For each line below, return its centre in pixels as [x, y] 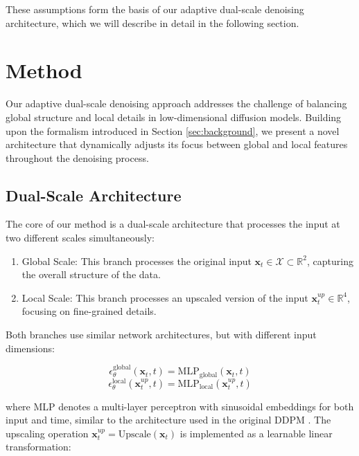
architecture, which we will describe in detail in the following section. [152, 22]
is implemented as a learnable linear [256, 433]
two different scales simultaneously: [80, 238]
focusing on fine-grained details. [89, 311]
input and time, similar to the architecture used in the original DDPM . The [168, 420]
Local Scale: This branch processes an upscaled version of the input [165, 297]
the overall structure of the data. [91, 274]
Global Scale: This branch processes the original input [137, 261]
